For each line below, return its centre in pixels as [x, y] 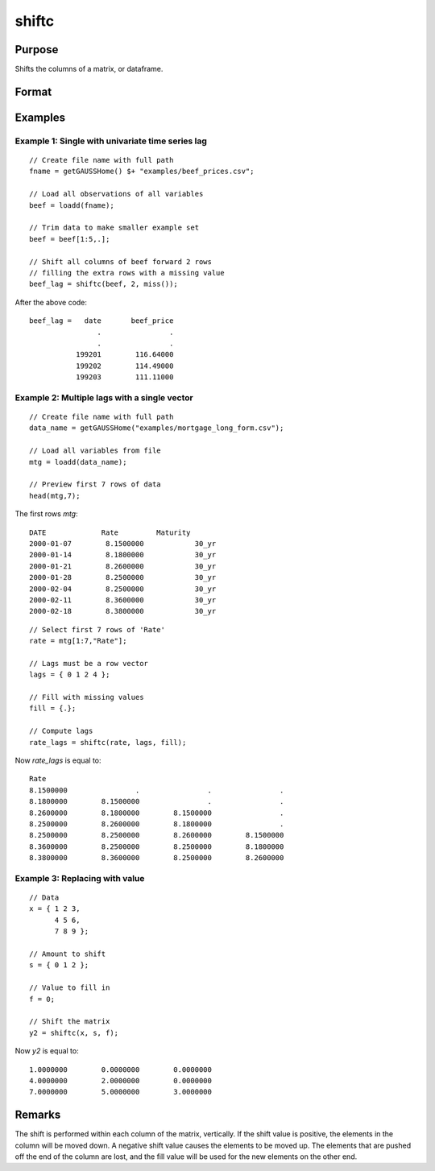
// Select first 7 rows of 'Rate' [97, 629]
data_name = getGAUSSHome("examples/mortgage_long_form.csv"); [157, 428]
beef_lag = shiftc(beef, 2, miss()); [104, 284]
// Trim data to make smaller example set [114, 228]
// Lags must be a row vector [89, 663]
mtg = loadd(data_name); [78, 462]
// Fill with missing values [87, 697]
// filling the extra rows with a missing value [127, 273]
